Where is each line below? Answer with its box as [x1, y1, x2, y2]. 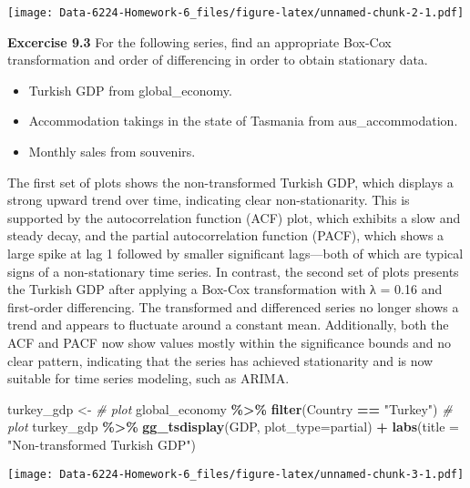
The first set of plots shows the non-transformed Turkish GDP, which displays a [7, 172, 454, 191]
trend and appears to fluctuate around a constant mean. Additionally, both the [7, 315, 449, 334]
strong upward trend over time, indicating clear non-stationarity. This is [7, 190, 410, 209]
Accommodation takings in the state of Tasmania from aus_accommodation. [28, 111, 458, 130]
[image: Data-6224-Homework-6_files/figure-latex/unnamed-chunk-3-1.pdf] [7, 467, 465, 481]
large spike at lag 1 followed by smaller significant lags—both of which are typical [7, 244, 464, 262]
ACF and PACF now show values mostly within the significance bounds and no [7, 332, 452, 351]
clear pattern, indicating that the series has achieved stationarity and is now [7, 351, 434, 370]
